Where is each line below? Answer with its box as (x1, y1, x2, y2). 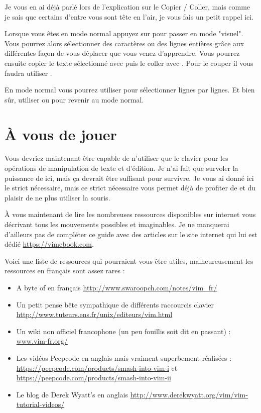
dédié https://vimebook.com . (5, 239, 94, 249)
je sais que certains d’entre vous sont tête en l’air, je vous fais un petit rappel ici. (5, 11, 254, 22)
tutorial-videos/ (16, 399, 65, 409)
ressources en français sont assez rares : (5, 265, 125, 276)
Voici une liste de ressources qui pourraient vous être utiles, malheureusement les (5, 255, 253, 266)
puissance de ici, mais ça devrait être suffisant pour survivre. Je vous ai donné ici (5, 172, 254, 183)
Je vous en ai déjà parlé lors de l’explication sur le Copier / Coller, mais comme (5, 2, 250, 12)
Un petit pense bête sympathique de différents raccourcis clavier (16, 299, 214, 309)
